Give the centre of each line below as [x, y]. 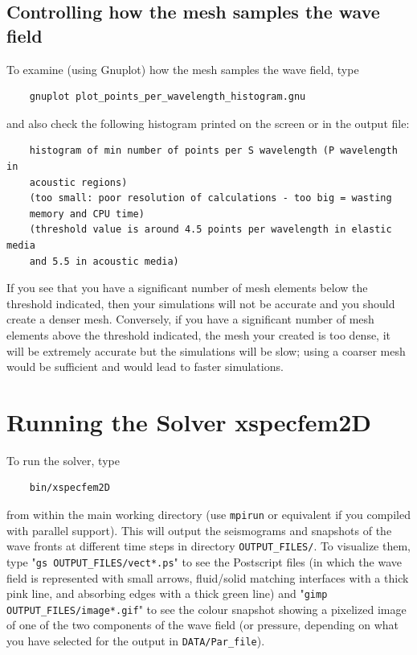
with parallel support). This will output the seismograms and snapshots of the [199, 530]
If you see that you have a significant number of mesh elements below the [187, 288]
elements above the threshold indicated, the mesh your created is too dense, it [199, 334]
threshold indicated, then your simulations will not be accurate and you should [201, 303]
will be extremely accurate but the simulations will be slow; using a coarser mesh [206, 350]
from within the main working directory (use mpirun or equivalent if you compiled [208, 514]
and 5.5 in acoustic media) [104, 261]
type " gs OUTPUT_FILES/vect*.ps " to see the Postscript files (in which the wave [204, 561]
